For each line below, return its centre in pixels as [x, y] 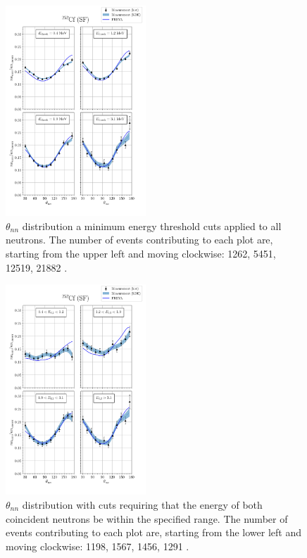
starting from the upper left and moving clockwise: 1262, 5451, [141, 253]
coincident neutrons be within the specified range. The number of [147, 518]
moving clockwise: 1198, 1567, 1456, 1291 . [98, 546]
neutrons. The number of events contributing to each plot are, [139, 240]
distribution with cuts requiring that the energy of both [142, 504]
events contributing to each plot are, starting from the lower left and [153, 532]
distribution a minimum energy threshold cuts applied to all [152, 226]
